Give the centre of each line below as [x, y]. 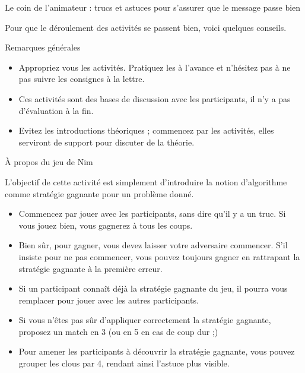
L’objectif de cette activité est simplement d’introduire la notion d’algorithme [146, 181]
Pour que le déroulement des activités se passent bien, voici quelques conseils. [146, 27]
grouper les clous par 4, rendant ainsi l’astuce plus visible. [124, 363]
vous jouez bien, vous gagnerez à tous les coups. [106, 225]
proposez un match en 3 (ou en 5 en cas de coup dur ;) [118, 331]
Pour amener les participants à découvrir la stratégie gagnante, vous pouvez [157, 351]
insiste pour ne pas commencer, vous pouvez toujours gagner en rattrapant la [159, 256]
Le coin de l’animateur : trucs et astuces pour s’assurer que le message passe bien [153, 7]
